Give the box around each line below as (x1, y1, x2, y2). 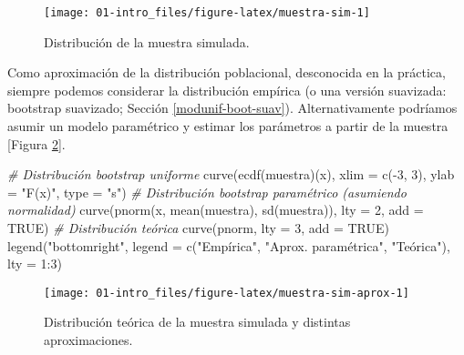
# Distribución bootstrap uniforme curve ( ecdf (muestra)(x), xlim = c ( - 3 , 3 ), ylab (7, 165, 455, 184)
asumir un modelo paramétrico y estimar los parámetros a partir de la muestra (7, 117, 449, 136)
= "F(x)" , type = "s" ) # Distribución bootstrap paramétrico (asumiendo (7, 182, 407, 201)
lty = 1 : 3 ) (7, 254, 62, 273)
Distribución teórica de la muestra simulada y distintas (44, 312, 351, 331)
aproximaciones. (44, 330, 133, 350)
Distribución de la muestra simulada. (44, 32, 250, 51)
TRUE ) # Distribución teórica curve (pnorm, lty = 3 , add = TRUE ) (7, 218, 389, 237)
